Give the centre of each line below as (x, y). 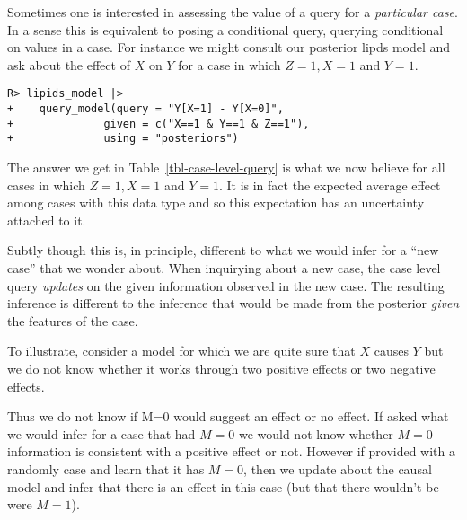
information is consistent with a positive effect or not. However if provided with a (231, 451)
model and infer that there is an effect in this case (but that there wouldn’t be (223, 486)
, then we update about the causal (338, 468)
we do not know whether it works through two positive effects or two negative (221, 368)
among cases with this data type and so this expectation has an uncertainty (216, 203)
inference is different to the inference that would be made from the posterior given (233, 303)
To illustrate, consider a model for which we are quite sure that (181, 351)
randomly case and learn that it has (106, 468)
